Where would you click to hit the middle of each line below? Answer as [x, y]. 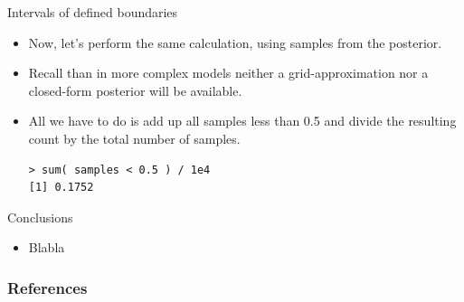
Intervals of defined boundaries [93, 12]
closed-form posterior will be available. [135, 90]
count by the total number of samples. [134, 138]
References [47, 287]
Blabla [47, 247]
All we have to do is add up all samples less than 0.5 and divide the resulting [242, 121]
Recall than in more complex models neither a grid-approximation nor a [228, 73]
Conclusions [40, 217]
